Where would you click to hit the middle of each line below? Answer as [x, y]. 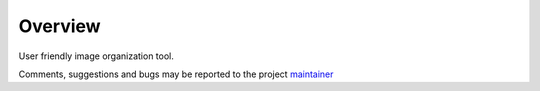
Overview [59, 26]
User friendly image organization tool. [96, 56]
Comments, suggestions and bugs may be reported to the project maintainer [176, 74]
